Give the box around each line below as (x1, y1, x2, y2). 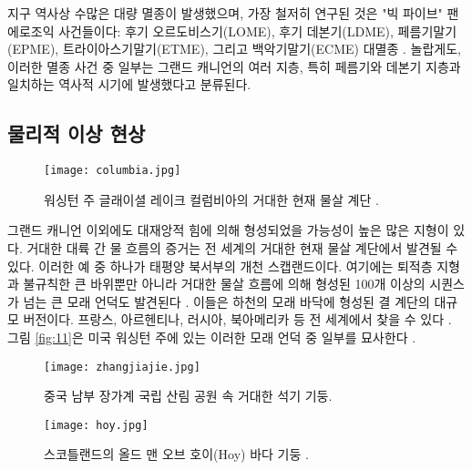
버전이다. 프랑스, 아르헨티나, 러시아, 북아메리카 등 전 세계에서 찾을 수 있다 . (23, 310, 452, 329)
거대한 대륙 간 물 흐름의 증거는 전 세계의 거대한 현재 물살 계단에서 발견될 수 (26, 239, 458, 258)
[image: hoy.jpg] (44, 418, 149, 432)
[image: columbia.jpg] (44, 164, 181, 178)
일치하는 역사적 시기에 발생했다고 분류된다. (7, 75, 251, 94)
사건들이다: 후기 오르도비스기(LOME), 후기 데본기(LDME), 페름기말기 (58, 21, 457, 40)
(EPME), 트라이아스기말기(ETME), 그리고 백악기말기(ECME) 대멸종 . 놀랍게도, (7, 39, 461, 58)
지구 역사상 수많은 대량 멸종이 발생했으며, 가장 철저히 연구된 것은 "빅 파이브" (7, 4, 443, 22)
